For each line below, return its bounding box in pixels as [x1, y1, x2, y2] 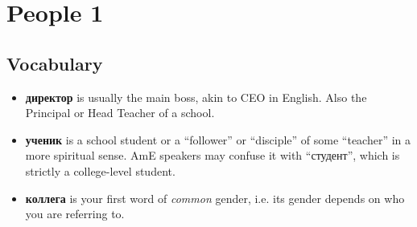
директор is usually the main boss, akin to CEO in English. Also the [25, 88, 367, 105]
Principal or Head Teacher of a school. [25, 104, 215, 121]
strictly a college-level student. [25, 162, 175, 179]
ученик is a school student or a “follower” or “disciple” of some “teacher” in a [25, 131, 411, 148]
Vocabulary [6, 51, 103, 75]
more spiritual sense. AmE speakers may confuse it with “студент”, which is [25, 147, 400, 164]
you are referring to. [25, 205, 125, 222]
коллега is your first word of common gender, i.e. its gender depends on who [25, 189, 405, 206]
